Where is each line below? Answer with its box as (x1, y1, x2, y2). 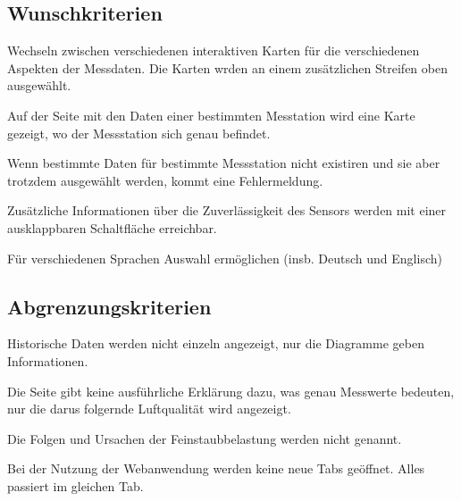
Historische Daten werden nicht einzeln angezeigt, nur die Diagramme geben (7, 334, 424, 353)
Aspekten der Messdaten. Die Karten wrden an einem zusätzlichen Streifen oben (7, 58, 448, 77)
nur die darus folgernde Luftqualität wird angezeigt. (7, 399, 291, 418)
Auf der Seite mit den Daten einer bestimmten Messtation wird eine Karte (7, 105, 415, 124)
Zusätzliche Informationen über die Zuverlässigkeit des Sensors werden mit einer (7, 201, 447, 220)
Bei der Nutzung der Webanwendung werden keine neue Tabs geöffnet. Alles (7, 459, 425, 478)
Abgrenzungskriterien (7, 292, 212, 320)
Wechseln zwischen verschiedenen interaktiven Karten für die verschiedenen (7, 41, 420, 60)
